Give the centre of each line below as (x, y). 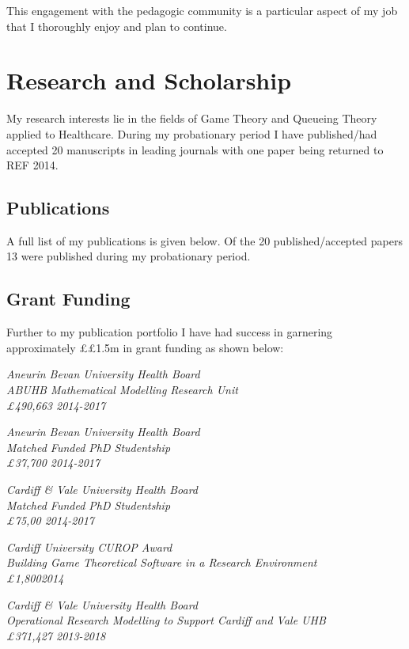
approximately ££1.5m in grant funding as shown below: (145, 347)
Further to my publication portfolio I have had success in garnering (170, 332)
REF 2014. (32, 165)
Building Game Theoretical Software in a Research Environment (162, 562)
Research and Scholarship (149, 80)
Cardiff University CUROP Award (89, 547)
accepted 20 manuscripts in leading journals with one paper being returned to (195, 149)
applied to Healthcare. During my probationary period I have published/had (192, 133)
